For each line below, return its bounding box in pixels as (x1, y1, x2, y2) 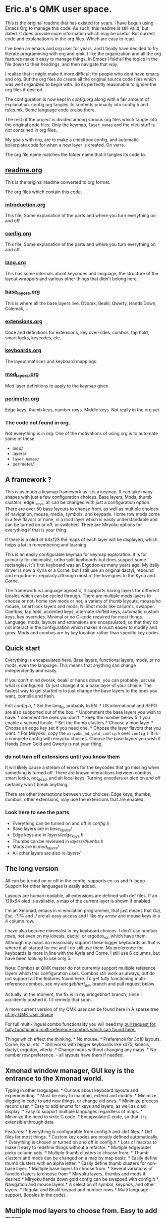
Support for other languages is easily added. (5, 883, 96, 889)
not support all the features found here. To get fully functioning (5, 975, 134, 982)
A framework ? (5, 475, 52, 484)
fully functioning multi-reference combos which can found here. (5, 1027, 136, 1033)
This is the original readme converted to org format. (5, 179, 111, 185)
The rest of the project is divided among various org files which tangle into (5, 116, 158, 122)
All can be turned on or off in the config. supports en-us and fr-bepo (5, 878, 145, 884)
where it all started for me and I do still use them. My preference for (5, 945, 143, 951)
